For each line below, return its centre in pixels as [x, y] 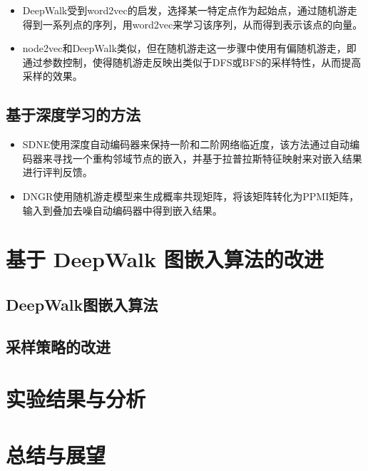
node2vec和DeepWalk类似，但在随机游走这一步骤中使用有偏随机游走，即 [189, 48]
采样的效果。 [52, 76]
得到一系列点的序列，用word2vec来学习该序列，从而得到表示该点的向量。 [193, 24]
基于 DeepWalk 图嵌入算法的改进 [165, 259]
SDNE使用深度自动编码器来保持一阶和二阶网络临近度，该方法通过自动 [186, 144]
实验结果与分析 [76, 399]
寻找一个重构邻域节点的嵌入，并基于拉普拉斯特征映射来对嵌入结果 [207, 158]
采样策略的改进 [58, 346]
